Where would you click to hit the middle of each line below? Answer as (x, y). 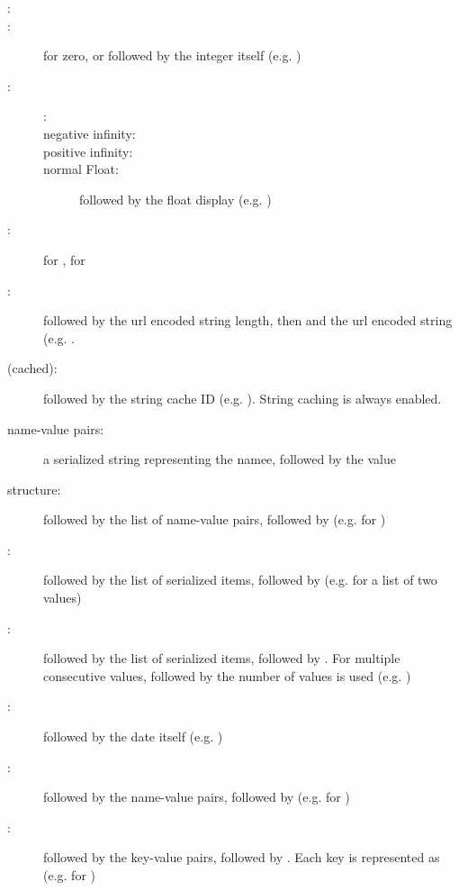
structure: (34, 489)
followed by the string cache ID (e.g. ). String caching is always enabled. (243, 398)
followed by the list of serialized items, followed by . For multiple (222, 658)
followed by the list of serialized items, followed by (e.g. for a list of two (240, 580)
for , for (64, 259)
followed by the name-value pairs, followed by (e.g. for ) (197, 797)
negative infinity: (90, 133)
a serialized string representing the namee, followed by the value (220, 459)
